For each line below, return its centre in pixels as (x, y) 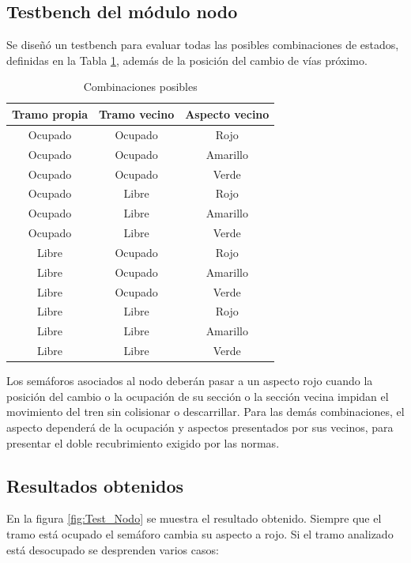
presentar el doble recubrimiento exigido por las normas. (143, 442)
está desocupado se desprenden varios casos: (113, 549)
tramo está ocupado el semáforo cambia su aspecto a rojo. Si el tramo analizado (200, 533)
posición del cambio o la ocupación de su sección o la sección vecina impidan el (198, 396)
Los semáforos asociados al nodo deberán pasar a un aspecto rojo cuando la (190, 381)
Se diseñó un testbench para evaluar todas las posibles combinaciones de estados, (203, 45)
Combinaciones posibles (140, 87)
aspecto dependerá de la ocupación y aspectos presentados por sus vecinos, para (200, 427)
